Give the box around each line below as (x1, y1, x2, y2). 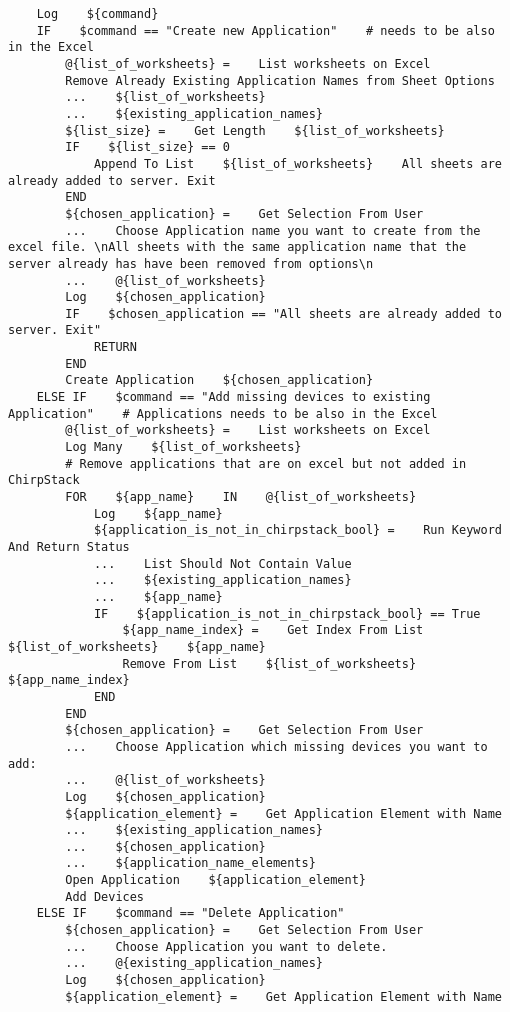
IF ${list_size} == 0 (65, 140, 230, 155)
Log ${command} (36, 7, 159, 21)
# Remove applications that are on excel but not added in (65, 456, 467, 471)
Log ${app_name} (93, 506, 223, 521)
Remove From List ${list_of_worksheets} (122, 656, 417, 671)
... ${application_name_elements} (65, 856, 316, 871)
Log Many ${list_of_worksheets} (65, 440, 302, 455)
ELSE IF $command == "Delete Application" (36, 906, 345, 921)
